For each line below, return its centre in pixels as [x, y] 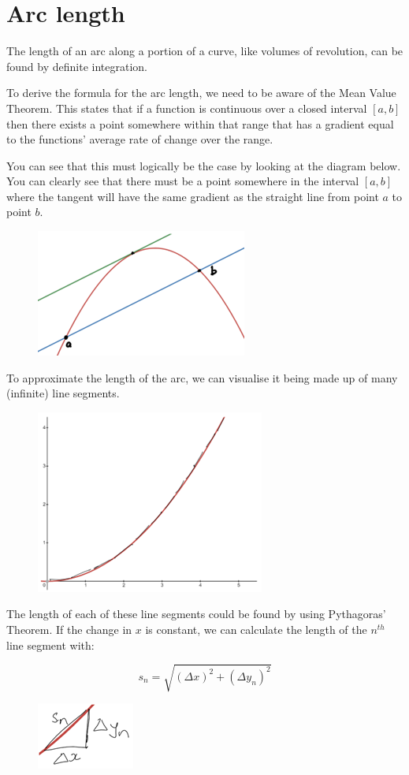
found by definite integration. [77, 66]
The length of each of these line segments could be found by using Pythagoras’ [196, 614]
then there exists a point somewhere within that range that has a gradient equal [200, 123]
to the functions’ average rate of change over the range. [140, 139]
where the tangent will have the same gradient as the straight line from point [193, 196]
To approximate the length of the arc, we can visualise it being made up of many [202, 377]
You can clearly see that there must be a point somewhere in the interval [183, 181]
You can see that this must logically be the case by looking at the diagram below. [204, 165]
